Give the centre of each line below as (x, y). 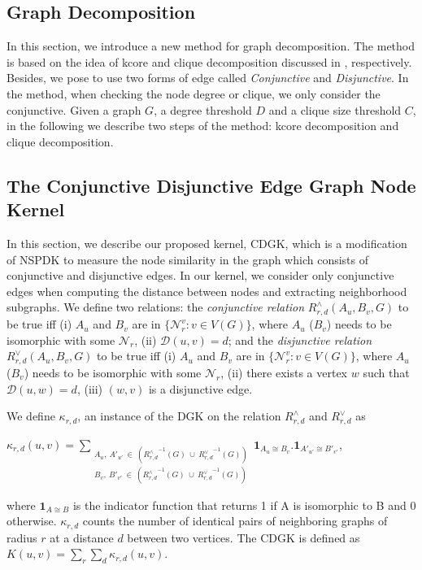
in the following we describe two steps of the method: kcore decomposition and (203, 126)
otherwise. (32, 521)
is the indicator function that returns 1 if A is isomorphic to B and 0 (244, 505)
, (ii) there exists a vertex (284, 372)
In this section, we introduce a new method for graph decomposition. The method (211, 46)
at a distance (82, 537)
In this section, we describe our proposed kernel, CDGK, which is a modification (207, 243)
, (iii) (90, 388)
